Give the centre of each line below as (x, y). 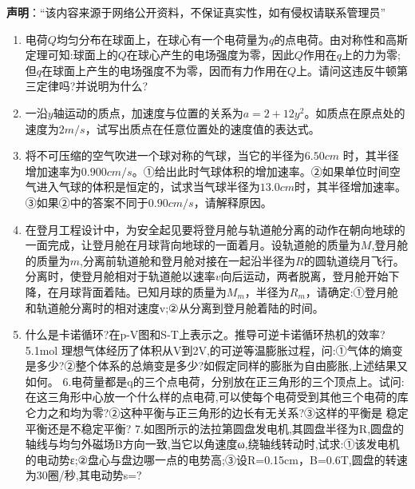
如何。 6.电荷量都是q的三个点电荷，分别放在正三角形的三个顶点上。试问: (215, 381)
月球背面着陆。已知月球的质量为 (142, 291)
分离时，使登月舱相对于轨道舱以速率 (120, 276)
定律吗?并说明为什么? (92, 86)
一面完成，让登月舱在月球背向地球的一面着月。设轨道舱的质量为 (193, 245)
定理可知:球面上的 (71, 55)
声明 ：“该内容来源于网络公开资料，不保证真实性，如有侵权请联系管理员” (196, 12)
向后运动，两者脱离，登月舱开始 (304, 276)
